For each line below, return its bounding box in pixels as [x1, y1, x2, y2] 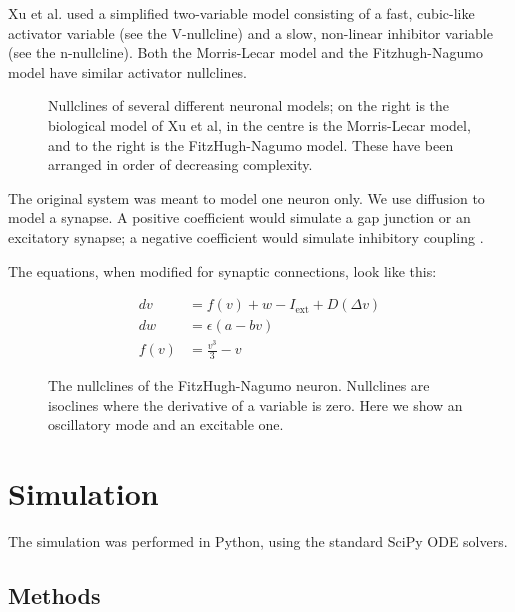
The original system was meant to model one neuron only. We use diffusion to [8, 187, 485, 208]
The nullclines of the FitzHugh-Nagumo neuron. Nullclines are [48, 375, 430, 396]
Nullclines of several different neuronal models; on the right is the [48, 95, 450, 116]
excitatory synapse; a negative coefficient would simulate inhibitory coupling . [8, 226, 484, 247]
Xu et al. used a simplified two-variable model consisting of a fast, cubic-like [8, 3, 475, 23]
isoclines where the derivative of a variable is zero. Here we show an [48, 394, 463, 415]
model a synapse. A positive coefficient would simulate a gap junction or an [8, 207, 471, 228]
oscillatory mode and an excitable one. [48, 414, 284, 435]
